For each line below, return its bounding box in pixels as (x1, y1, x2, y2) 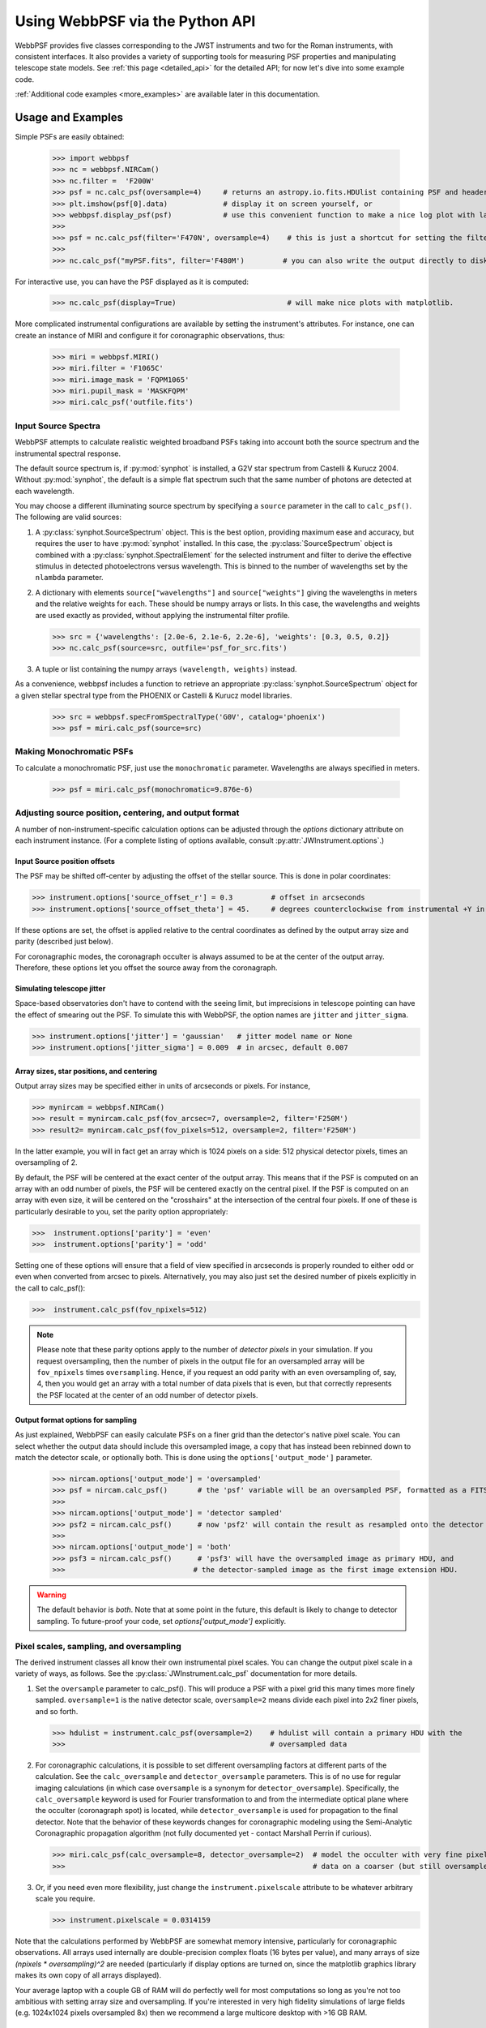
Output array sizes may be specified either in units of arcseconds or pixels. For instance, (15, 1081, 311, 1091)
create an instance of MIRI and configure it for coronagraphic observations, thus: (15, 330, 285, 340)
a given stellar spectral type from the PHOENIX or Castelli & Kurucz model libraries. (15, 690, 292, 700)
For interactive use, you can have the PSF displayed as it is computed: (15, 277, 249, 286)
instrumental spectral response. (15, 449, 122, 458)
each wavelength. (15, 486, 75, 496)
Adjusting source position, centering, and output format (15, 807, 240, 819)
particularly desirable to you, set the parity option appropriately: (15, 1206, 228, 1216)
